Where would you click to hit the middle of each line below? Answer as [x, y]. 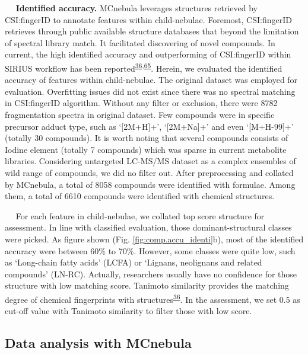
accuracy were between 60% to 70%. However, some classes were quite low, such [150, 250]
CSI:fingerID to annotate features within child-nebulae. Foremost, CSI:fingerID [148, 19]
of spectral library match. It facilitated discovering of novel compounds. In [140, 42]
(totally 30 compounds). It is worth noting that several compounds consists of [147, 138]
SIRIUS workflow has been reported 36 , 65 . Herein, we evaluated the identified [144, 67]
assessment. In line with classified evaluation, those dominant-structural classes [148, 227]
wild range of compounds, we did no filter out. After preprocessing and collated [149, 172]
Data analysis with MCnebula [98, 343]
